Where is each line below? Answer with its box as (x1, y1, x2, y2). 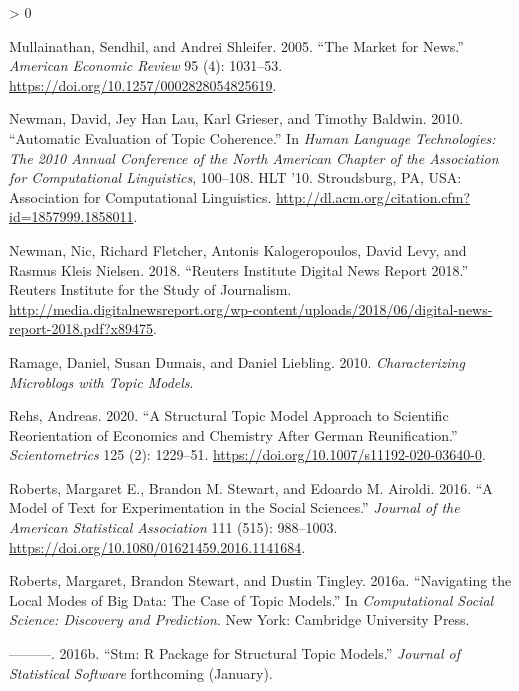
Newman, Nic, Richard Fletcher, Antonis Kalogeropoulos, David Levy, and (9, 239, 467, 260)
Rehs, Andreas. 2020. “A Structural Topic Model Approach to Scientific (9, 405, 449, 426)
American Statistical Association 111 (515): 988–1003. (9, 517, 338, 538)
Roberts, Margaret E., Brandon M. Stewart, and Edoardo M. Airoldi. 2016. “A (9, 477, 493, 498)
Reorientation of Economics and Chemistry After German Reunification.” (9, 424, 458, 445)
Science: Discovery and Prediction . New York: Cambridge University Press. (9, 609, 470, 630)
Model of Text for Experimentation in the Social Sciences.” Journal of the (9, 497, 460, 518)
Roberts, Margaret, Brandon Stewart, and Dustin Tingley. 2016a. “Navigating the (9, 570, 512, 591)
